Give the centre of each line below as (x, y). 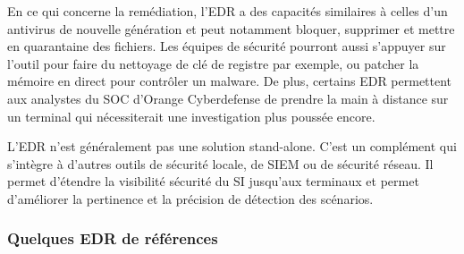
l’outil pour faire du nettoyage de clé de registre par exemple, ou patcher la (213, 63)
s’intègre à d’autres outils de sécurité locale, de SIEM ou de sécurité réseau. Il (220, 163)
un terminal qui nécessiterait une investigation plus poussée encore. (191, 116)
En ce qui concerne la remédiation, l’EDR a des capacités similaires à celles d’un (228, 11)
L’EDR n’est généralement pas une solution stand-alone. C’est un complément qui (232, 146)
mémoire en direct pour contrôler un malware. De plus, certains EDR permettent (230, 81)
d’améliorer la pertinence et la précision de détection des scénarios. (190, 198)
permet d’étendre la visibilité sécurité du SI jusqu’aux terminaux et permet (213, 181)
